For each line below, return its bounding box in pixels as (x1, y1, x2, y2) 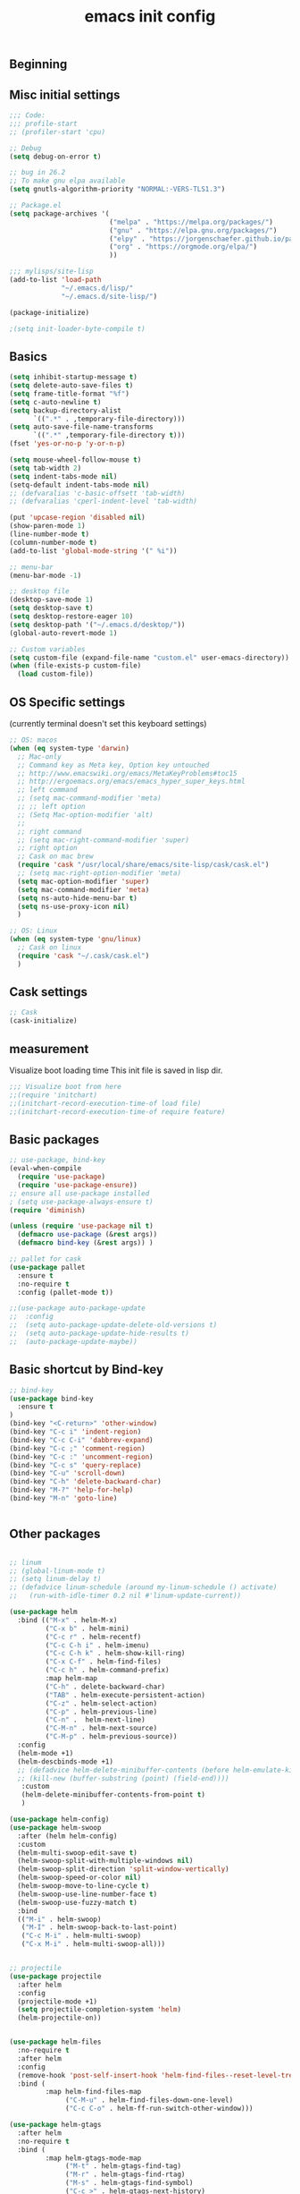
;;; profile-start (9, 119, 78, 128)
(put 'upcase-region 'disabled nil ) (9, 513, 146, 523)
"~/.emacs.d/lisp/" (61, 284, 134, 293)
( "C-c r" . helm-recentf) (45, 1632, 142, 1641)
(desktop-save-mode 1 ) (9, 595, 94, 605)
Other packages (9, 1526, 101, 1542)
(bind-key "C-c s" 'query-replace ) (9, 1460, 142, 1469)
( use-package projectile (9, 1971, 102, 1981)
